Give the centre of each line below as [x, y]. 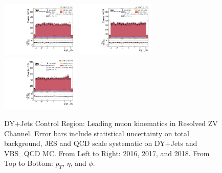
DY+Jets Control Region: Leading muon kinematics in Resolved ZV [111, 123]
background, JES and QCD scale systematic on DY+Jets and [101, 143]
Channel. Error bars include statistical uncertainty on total [97, 133]
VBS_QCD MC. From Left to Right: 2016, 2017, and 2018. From [107, 153]
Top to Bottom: [29, 163]
